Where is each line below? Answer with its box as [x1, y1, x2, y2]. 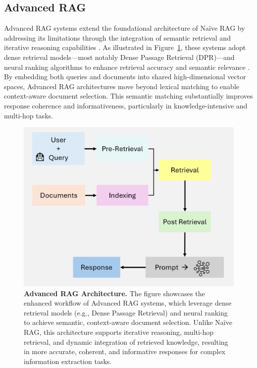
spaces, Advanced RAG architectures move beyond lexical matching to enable [4, 81, 239, 91]
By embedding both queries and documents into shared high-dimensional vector [4, 71, 246, 82]
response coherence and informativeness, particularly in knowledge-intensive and [4, 100, 248, 110]
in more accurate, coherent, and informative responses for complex [24, 346, 225, 357]
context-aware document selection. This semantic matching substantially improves [4, 91, 253, 101]
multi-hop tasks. [4, 110, 53, 120]
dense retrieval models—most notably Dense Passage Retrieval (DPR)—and [4, 52, 235, 62]
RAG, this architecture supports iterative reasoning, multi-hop [24, 327, 214, 337]
